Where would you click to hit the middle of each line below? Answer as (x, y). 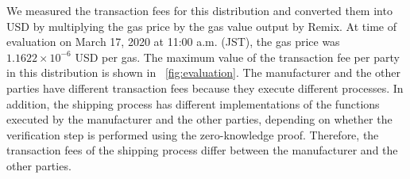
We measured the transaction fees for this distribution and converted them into (199, 10)
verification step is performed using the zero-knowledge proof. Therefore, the (193, 134)
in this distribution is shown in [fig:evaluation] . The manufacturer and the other (204, 72)
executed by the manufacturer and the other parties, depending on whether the (199, 119)
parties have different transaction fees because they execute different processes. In (205, 88)
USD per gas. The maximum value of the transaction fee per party (237, 57)
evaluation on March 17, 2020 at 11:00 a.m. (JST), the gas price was (173, 42)
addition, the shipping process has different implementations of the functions (193, 103)
